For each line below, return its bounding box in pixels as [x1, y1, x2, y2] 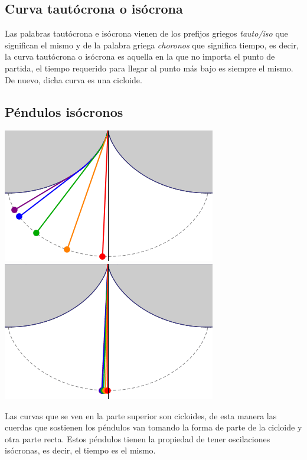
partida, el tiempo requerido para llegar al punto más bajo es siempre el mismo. [5, 61, 293, 74]
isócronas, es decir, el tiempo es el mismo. [5, 444, 156, 456]
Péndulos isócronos [5, 102, 123, 120]
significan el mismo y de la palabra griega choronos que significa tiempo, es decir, [5, 38, 299, 51]
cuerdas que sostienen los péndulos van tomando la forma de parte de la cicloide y [5, 421, 302, 433]
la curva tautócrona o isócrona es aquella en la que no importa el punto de [5, 50, 275, 63]
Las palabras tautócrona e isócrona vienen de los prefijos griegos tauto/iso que [5, 27, 288, 40]
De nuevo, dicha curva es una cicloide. [5, 73, 142, 86]
